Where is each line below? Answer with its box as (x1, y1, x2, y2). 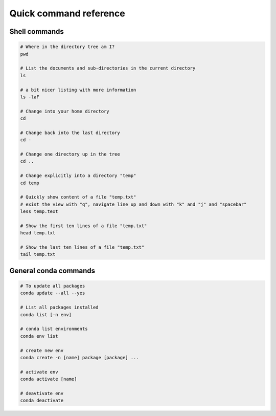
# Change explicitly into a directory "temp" (20, 173, 136, 179)
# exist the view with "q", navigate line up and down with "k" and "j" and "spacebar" (20, 201, 247, 207)
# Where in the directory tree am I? (20, 44, 115, 50)
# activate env (20, 369, 58, 375)
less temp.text (20, 209, 58, 214)
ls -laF (20, 94, 39, 100)
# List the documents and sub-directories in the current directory (20, 65, 196, 71)
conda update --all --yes (20, 290, 85, 296)
